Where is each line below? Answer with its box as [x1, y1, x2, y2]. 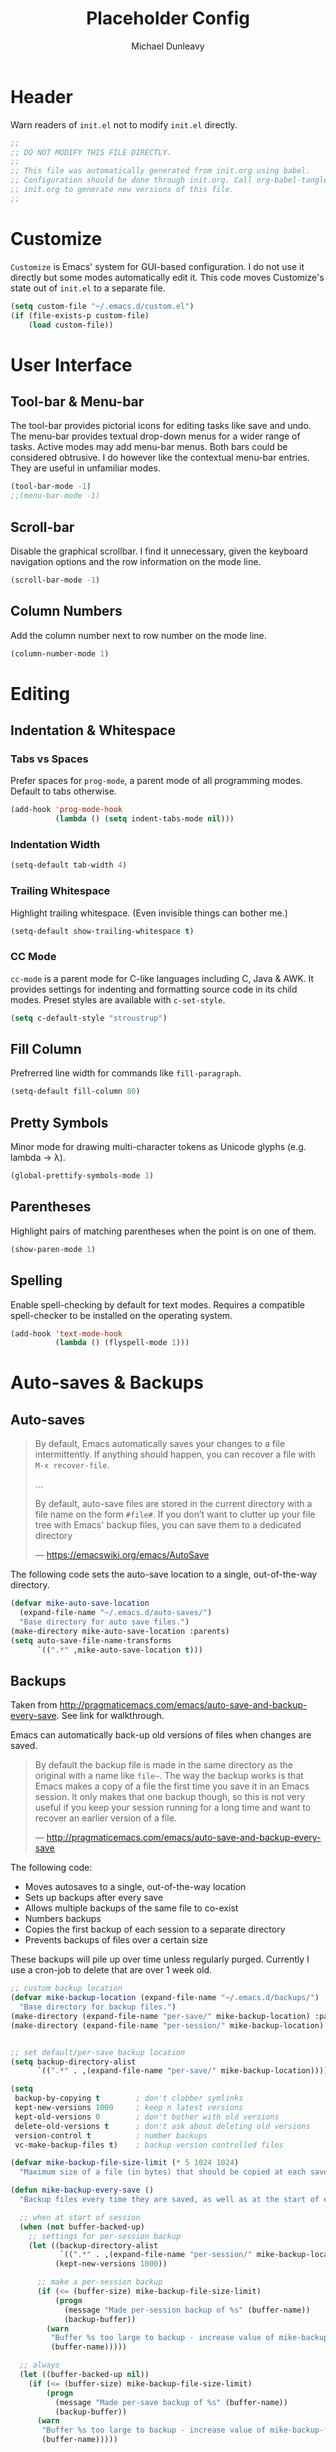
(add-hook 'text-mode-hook [10, 1328, 123, 1339]
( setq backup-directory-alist [10, 2057, 137, 2067]
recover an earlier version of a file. [34, 1812, 177, 1824]
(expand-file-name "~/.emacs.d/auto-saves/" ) [19, 1608, 213, 1618]
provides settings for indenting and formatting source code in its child [10, 983, 298, 995]
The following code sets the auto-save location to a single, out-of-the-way [10, 1568, 318, 1581]
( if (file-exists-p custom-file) [10, 310, 150, 321]
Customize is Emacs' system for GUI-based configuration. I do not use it [10, 260, 305, 272]
